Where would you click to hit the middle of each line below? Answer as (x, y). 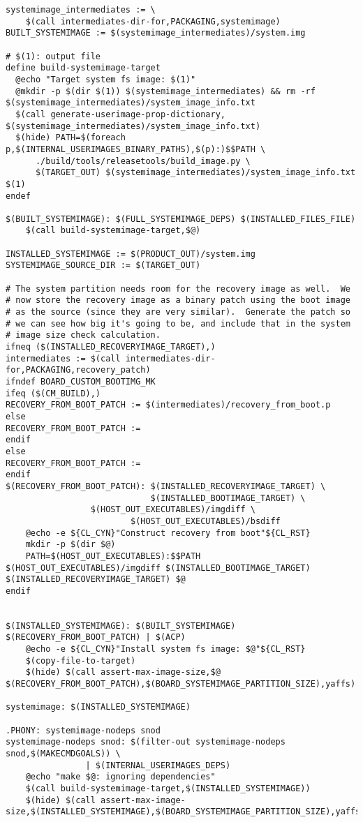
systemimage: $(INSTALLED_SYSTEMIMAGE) (98, 707)
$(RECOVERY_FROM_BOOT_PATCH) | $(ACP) (96, 637)
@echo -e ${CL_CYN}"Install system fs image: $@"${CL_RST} (165, 649)
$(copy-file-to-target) (81, 660)
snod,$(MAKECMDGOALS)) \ (63, 754)
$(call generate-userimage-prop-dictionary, (120, 114)
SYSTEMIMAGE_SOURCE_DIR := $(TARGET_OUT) (103, 266)
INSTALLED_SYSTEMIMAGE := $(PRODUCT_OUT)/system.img (131, 254)
